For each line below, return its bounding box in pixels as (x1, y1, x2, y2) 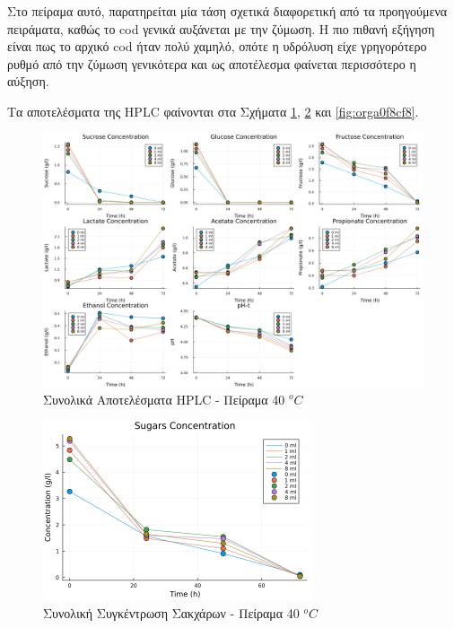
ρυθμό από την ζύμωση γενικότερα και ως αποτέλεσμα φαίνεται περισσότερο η (7, 54, 416, 73)
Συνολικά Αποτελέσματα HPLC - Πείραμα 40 (43, 389, 285, 408)
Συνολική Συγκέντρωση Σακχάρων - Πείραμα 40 (43, 603, 300, 622)
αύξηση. (7, 72, 49, 91)
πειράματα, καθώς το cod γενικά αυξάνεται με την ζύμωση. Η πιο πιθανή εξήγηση (7, 19, 435, 38)
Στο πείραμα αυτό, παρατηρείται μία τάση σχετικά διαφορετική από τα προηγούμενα (7, 2, 448, 20)
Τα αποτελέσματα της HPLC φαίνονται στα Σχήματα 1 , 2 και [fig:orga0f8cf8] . (7, 101, 419, 120)
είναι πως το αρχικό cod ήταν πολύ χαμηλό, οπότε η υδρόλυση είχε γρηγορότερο (7, 37, 427, 56)
